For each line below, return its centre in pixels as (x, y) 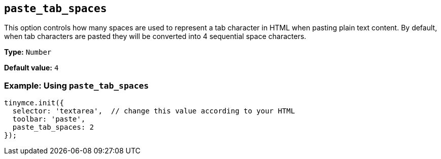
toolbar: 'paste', (49, 119)
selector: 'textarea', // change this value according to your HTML (154, 111)
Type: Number (28, 52)
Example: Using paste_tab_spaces (77, 85)
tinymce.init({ (34, 103)
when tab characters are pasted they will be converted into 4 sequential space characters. (155, 36)
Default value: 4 (31, 68)
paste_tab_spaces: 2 (53, 127)
